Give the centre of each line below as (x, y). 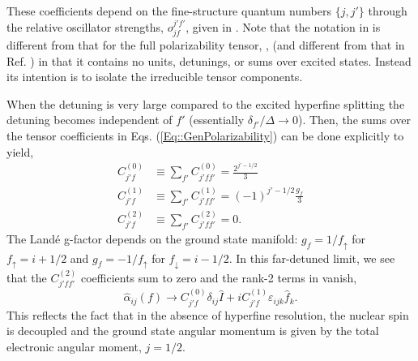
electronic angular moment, (74, 346)
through (388, 11)
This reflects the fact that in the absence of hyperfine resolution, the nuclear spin (208, 314)
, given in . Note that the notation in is (283, 26)
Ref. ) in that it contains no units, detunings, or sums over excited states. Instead (209, 60)
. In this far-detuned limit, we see (312, 258)
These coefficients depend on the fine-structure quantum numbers (169, 11)
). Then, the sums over (354, 120)
